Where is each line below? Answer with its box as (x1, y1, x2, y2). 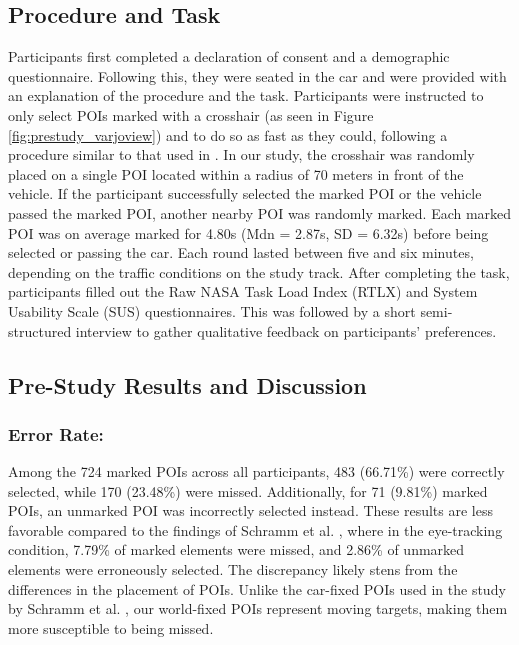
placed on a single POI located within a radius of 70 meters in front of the (8, 163, 464, 184)
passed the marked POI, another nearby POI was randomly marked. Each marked (8, 202, 512, 223)
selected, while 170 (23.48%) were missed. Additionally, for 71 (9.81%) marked (8, 480, 488, 501)
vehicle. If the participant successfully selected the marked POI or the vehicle (8, 183, 482, 204)
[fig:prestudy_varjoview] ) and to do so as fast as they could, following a (8, 124, 448, 145)
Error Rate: (8, 421, 104, 446)
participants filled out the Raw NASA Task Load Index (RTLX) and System (8, 281, 478, 302)
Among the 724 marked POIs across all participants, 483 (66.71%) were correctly (8, 461, 505, 482)
